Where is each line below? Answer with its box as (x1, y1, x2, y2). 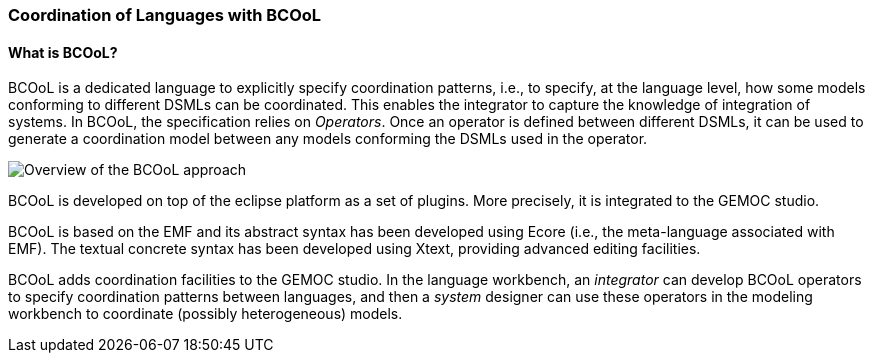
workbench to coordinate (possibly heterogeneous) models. (8, 305, 403, 323)
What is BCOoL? (8, 43, 118, 61)
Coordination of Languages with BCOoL (8, 5, 322, 25)
